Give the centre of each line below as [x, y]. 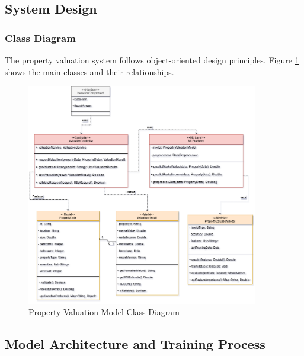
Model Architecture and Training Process [135, 344]
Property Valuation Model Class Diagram [104, 312]
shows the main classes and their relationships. [89, 71]
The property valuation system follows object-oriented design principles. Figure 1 [152, 60]
